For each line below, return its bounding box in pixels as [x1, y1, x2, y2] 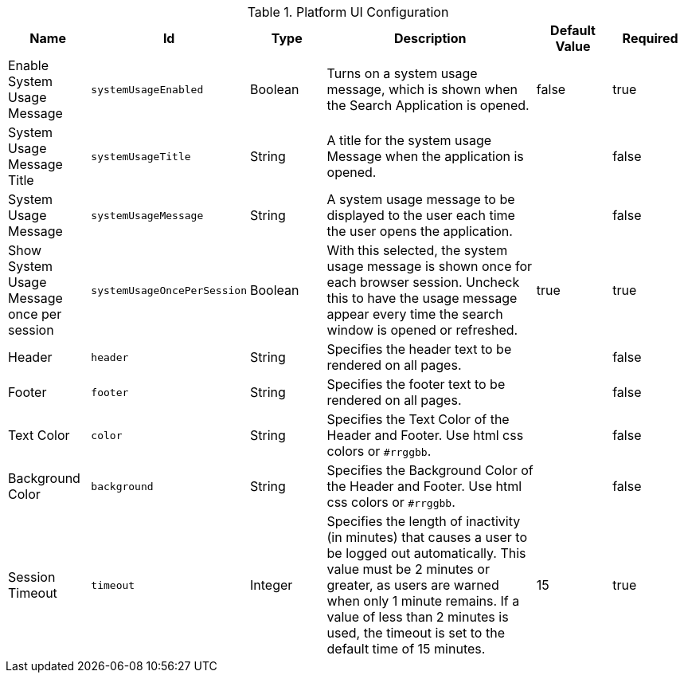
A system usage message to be [326, 191, 515, 207]
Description [393, 30, 467, 46]
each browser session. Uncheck [326, 274, 520, 290]
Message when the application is [326, 148, 524, 164]
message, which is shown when [326, 81, 518, 97]
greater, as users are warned [326, 577, 499, 593]
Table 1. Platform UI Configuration [247, 4, 449, 20]
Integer [250, 577, 293, 593]
